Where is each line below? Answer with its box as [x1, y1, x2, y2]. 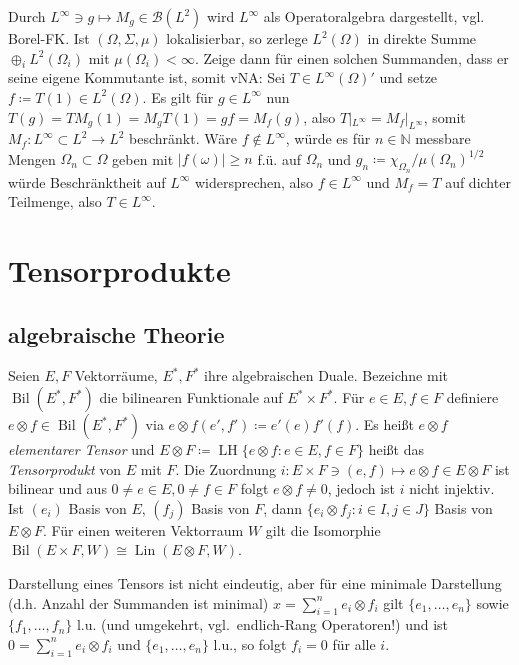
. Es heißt [355, 414, 414, 435]
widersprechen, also [194, 171, 313, 192]
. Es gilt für [142, 86, 214, 107]
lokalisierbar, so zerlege [166, 28, 308, 48]
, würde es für [285, 128, 371, 149]
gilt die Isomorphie [265, 519, 381, 540]
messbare [415, 128, 471, 149]
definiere [446, 387, 499, 408]
